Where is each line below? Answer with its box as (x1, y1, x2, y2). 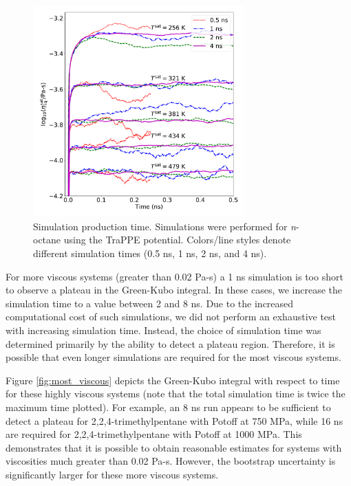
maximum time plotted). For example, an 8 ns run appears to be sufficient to (6, 399, 331, 414)
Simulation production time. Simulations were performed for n (33, 219, 296, 233)
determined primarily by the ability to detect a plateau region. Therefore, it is (6, 336, 335, 351)
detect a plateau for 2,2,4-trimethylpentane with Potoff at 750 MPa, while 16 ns (6, 413, 343, 428)
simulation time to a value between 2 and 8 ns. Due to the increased (6, 296, 294, 310)
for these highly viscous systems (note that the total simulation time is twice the (6, 386, 345, 401)
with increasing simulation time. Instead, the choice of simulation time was (6, 322, 321, 337)
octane (33, 232, 61, 247)
